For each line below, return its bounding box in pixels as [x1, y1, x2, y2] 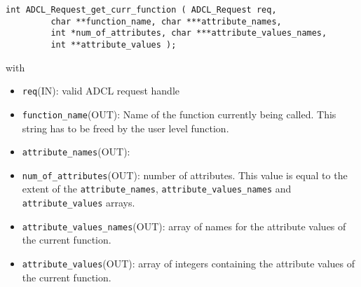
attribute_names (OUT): [22, 144, 130, 159]
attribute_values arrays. [22, 195, 135, 210]
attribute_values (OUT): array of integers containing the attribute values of [22, 256, 355, 270]
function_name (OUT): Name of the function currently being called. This [22, 106, 336, 121]
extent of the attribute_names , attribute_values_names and [22, 181, 292, 196]
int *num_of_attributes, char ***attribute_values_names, [50, 28, 327, 38]
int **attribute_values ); [50, 39, 177, 50]
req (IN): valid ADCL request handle [22, 83, 180, 98]
